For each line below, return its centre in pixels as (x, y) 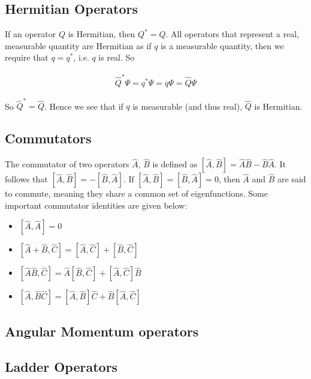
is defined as (175, 164)
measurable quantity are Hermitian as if (78, 45)
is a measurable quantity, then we (222, 45)
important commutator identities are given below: (96, 205)
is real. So (117, 57)
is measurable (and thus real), (188, 106)
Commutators (48, 138)
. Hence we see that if (84, 106)
